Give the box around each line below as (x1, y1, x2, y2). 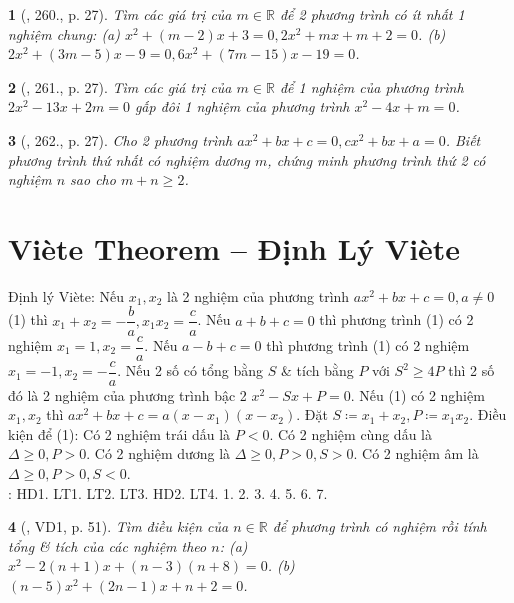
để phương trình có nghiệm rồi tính (272, 516, 487, 537)
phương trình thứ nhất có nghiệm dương (8, 149, 251, 170)
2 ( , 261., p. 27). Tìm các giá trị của (8, 76, 232, 97)
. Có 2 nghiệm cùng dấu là (269, 423, 432, 444)
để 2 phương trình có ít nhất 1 (279, 4, 465, 24)
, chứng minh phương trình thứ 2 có (267, 149, 486, 170)
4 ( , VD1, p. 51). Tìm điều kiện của (8, 516, 229, 537)
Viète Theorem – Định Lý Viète (8, 227, 461, 268)
